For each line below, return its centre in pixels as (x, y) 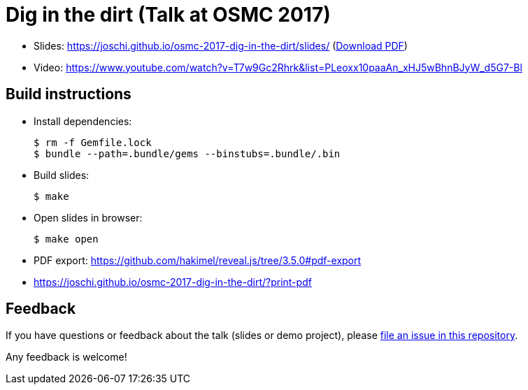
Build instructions (69, 94)
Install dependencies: (83, 121)
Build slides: (62, 175)
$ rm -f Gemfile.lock (93, 142)
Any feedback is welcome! (66, 357)
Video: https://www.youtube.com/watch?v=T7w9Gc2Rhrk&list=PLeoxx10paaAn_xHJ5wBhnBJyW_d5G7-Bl (278, 67)
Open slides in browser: (88, 217)
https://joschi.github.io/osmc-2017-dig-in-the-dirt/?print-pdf (173, 282)
